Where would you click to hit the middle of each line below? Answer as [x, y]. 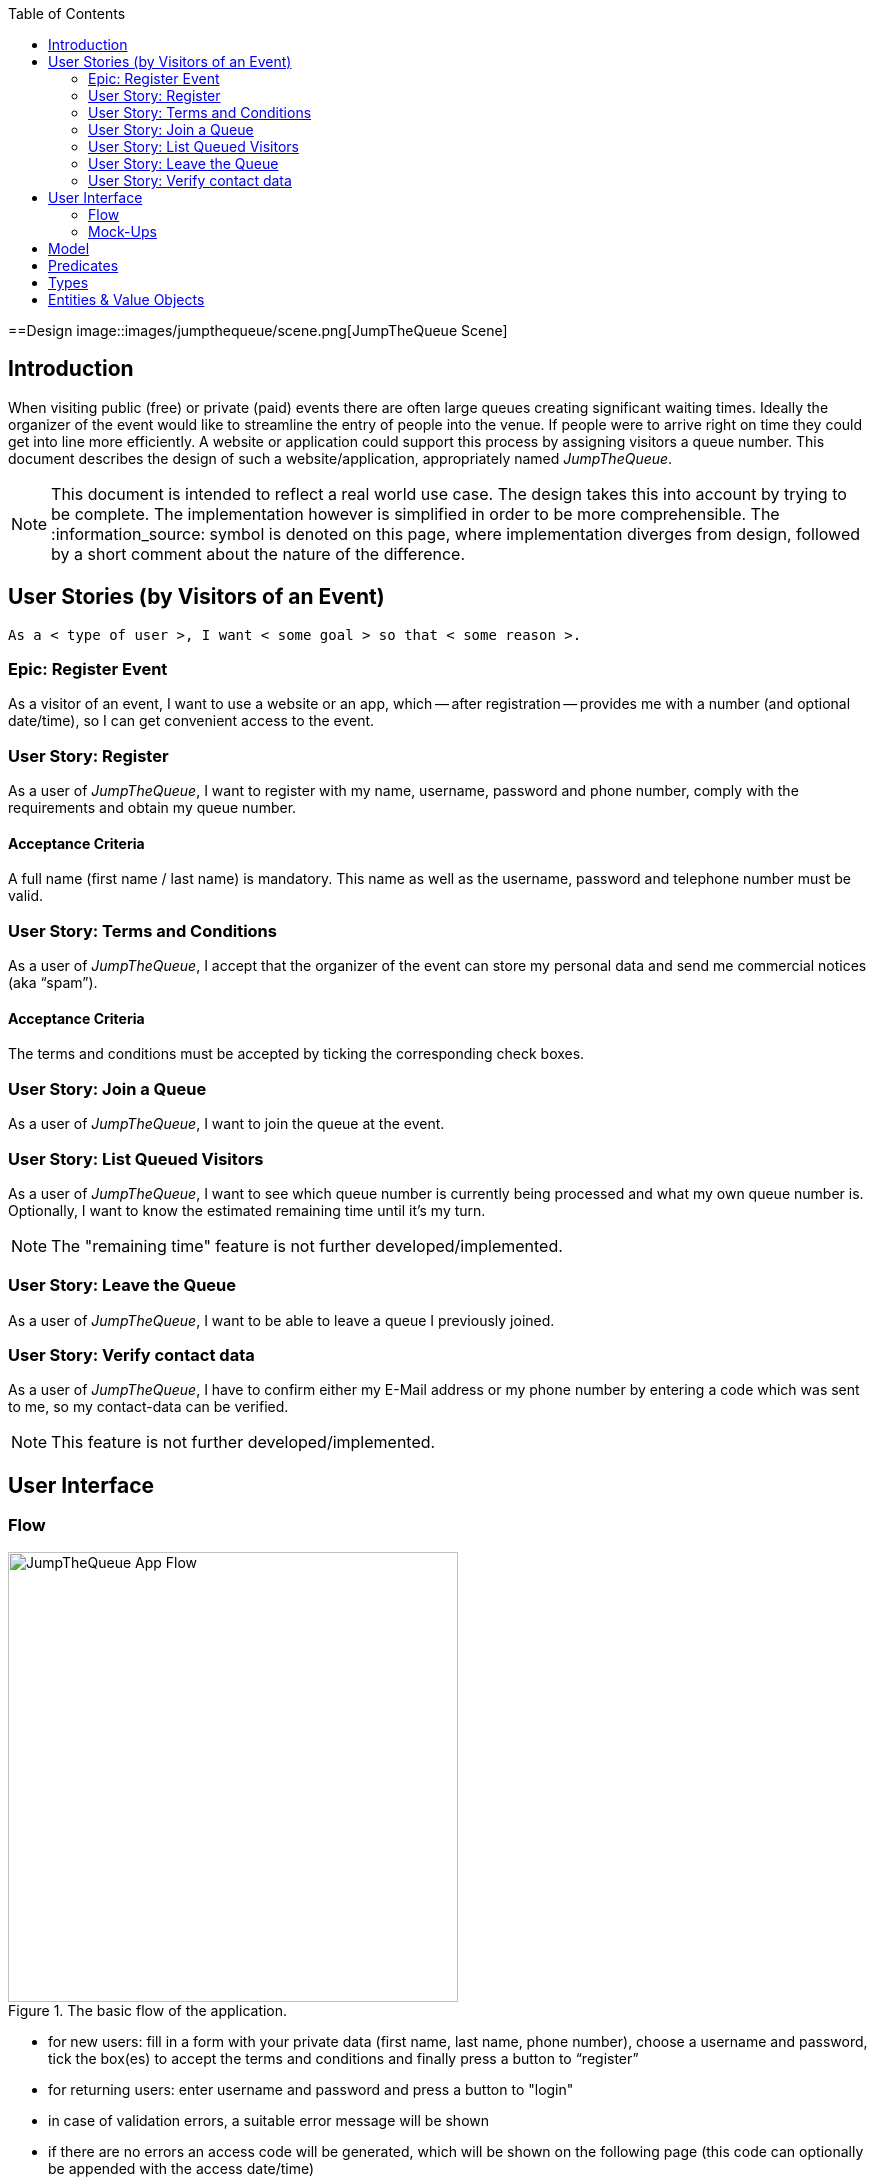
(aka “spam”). [53, 983]
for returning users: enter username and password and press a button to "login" [311, 2089]
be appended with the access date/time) [181, 2168]
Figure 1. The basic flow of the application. [148, 2010]
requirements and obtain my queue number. [152, 808]
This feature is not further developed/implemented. [243, 1442]
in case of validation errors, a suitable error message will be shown [269, 2120]
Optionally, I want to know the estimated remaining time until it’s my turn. [247, 1210]
